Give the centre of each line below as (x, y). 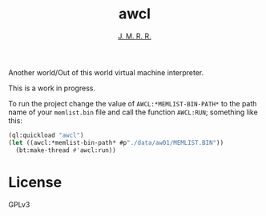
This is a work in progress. (52, 88)
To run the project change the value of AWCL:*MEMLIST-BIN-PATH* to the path (133, 103)
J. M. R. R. (135, 36)
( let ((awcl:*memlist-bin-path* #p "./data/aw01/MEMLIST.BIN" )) (116, 142)
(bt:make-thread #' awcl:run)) (66, 150)
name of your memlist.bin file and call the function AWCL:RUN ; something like (133, 112)
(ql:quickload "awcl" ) (46, 135)
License (35, 182)
